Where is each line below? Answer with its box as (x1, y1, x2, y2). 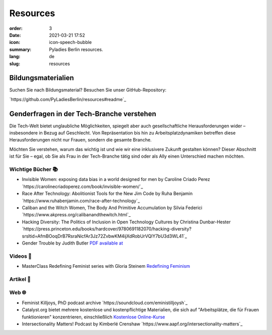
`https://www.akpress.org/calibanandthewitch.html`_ (22, 212, 131, 218)
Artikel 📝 (9, 275, 31, 282)
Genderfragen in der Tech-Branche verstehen (9, 109, 156, 118)
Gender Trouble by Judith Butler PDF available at (22, 240, 123, 246)
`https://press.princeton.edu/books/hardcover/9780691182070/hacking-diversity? (22, 226, 191, 232)
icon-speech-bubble (49, 39, 92, 45)
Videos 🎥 (9, 253, 32, 260)
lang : (9, 54, 21, 60)
